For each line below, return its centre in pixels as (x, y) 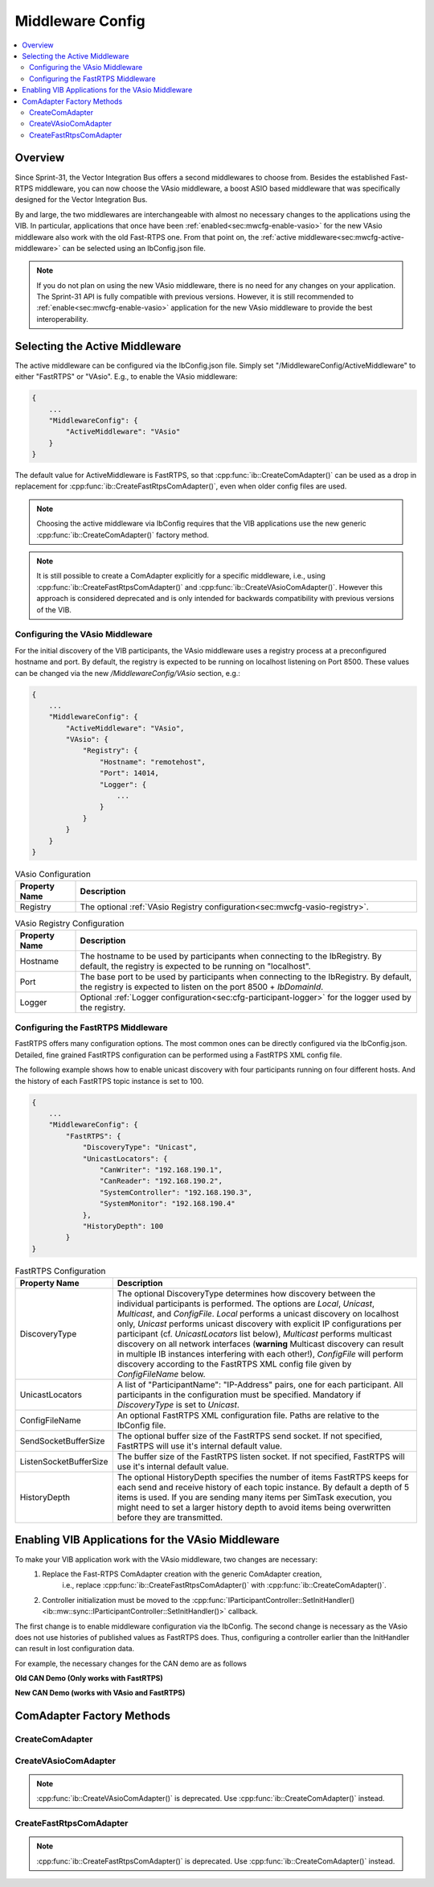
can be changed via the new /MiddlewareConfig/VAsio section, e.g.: (128, 673)
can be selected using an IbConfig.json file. (134, 248)
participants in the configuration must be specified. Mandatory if (239, 1395)
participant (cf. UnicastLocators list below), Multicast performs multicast (255, 1334)
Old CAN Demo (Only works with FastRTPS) (89, 1679)
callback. (243, 1611)
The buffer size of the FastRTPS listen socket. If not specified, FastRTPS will (261, 1456)
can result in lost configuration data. (75, 1649)
